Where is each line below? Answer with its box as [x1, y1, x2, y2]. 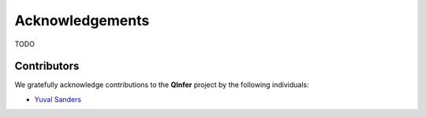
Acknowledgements [14, 12, 150, 29]
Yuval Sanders [34, 94, 82, 104]
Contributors [14, 60, 80, 73]
